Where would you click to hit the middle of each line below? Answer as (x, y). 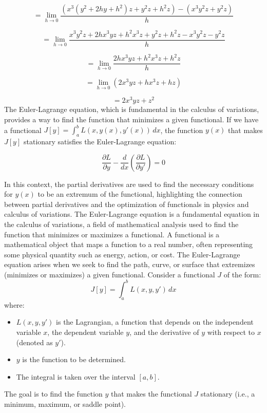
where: (14, 304)
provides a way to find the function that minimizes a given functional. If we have (131, 119)
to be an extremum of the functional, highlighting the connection (140, 194)
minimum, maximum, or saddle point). (65, 403)
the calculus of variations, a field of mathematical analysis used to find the (121, 224)
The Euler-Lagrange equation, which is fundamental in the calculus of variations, (132, 109)
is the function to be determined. (74, 359)
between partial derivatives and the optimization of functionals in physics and (127, 204)
